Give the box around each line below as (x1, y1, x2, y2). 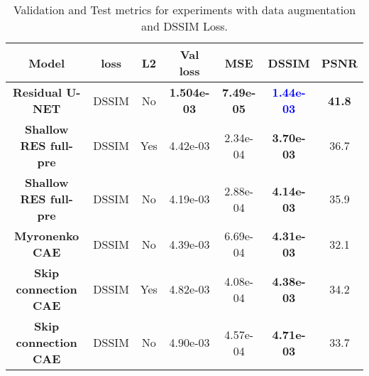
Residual (12, 84, 62, 100)
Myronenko (14, 227, 79, 244)
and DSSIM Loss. (141, 18, 228, 34)
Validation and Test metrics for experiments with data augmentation (13, 1, 356, 18)
